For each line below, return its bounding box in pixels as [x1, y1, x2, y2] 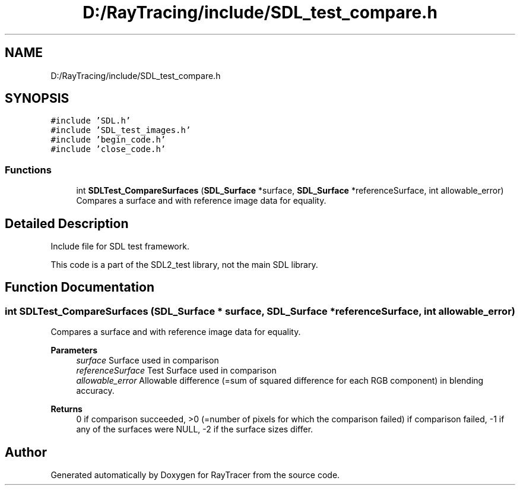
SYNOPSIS [5, 91, 69, 106]
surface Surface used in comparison [76, 355, 219, 366]
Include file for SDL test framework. [50, 241, 189, 252]
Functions [5, 163, 52, 176]
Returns [50, 404, 83, 415]
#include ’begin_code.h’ [50, 135, 166, 145]
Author [5, 444, 47, 460]
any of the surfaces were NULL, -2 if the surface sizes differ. [76, 424, 313, 435]
